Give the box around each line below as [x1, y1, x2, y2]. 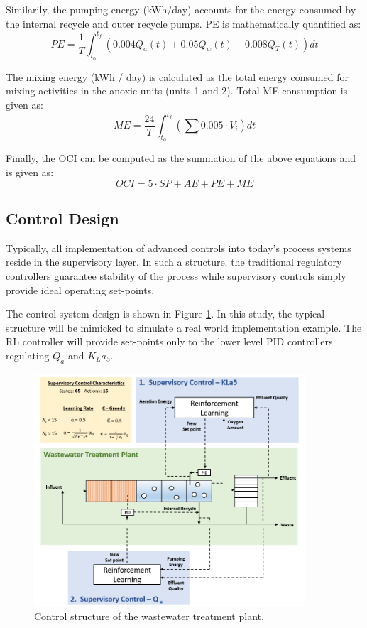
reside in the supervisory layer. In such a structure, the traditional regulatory [6, 254, 342, 269]
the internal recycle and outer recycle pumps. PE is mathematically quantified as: [6, 16, 361, 31]
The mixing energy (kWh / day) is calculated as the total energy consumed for [6, 69, 349, 84]
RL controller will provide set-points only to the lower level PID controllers [6, 334, 333, 349]
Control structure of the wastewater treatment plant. [34, 608, 264, 623]
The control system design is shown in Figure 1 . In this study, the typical [6, 306, 325, 321]
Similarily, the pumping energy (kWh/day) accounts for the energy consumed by [6, 2, 356, 16]
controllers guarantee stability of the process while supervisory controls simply [6, 268, 346, 283]
